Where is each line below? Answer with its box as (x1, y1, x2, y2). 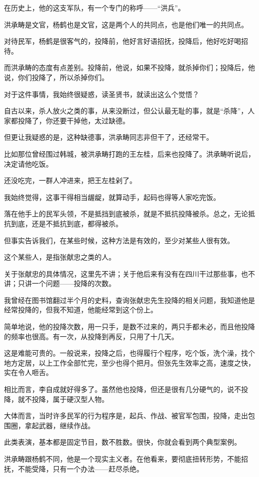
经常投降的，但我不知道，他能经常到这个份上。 (4, 304, 157, 315)
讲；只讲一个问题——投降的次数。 (4, 278, 116, 288)
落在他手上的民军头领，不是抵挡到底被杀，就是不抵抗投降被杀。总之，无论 (4, 208, 248, 219)
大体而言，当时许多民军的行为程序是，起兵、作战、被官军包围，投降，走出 (4, 410, 248, 421)
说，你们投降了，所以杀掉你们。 (4, 72, 109, 82)
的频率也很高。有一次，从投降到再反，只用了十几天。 (4, 331, 178, 341)
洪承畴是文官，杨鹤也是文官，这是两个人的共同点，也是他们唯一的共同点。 (4, 19, 248, 29)
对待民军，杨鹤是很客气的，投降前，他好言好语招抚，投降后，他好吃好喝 (4, 36, 241, 46)
